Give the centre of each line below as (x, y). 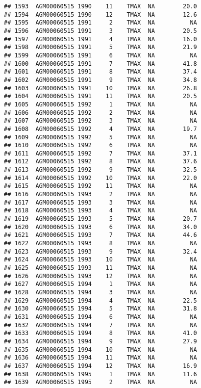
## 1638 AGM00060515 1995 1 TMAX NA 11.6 (100, 374)
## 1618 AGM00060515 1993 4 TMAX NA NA (100, 211)
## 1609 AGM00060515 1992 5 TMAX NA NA (100, 137)
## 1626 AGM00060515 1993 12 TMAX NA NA (100, 276)
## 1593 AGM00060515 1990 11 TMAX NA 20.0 (100, 6)
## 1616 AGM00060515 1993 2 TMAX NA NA (100, 194)
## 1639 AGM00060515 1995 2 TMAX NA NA (100, 382)
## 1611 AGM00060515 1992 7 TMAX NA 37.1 (100, 153)
